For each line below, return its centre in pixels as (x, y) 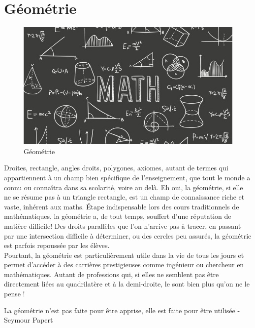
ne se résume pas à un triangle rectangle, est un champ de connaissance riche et (124, 197)
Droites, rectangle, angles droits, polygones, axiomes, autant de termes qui (116, 168)
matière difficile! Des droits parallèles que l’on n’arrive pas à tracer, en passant (123, 225)
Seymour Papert (29, 320)
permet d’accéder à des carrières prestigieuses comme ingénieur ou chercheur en (124, 265)
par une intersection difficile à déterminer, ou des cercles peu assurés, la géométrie (128, 235)
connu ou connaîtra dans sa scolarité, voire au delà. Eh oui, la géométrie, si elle (124, 187)
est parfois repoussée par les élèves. (57, 245)
